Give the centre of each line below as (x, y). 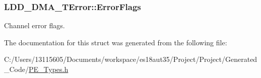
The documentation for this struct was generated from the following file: (116, 42)
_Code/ (16, 69)
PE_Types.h (49, 69)
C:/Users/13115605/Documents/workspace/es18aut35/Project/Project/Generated (131, 59)
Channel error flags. (35, 25)
